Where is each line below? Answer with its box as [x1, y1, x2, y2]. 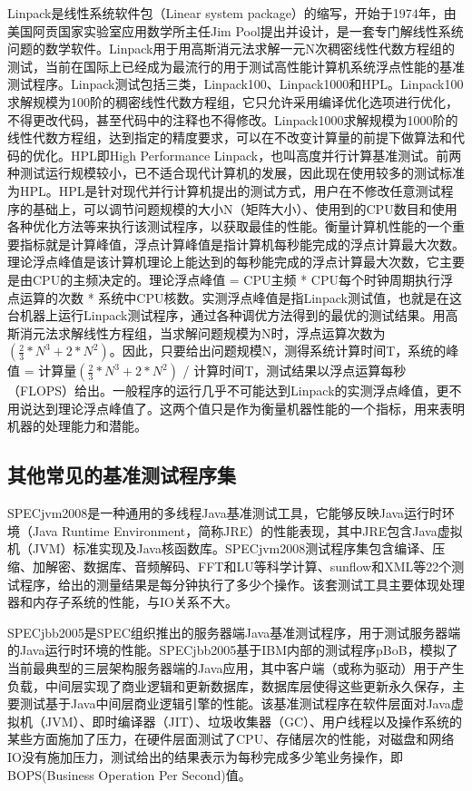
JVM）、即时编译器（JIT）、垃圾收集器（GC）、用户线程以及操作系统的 [44, 711, 462, 730]
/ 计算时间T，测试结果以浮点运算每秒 [182, 361, 407, 380]
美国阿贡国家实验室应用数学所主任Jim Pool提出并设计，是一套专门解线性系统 [7, 21, 464, 40]
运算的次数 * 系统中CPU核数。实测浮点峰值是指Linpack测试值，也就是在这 [19, 288, 462, 307]
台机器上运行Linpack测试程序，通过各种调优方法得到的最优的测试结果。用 [7, 306, 446, 325]
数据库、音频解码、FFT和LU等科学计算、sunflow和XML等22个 [83, 557, 452, 576]
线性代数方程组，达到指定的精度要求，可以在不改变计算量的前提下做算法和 [7, 128, 452, 147]
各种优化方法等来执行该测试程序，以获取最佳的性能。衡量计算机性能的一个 [7, 217, 452, 236]
